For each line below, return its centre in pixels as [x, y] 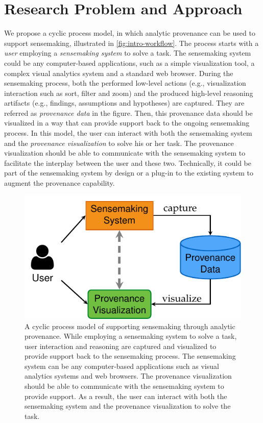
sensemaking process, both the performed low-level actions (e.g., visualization [125, 83]
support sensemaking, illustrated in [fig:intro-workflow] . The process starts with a [131, 43]
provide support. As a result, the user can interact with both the [126, 396]
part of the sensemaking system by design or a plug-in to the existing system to [129, 173]
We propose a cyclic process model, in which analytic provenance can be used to [130, 33]
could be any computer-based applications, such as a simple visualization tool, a [129, 63]
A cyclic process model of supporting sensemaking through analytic [130, 326]
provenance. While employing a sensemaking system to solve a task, [131, 336]
